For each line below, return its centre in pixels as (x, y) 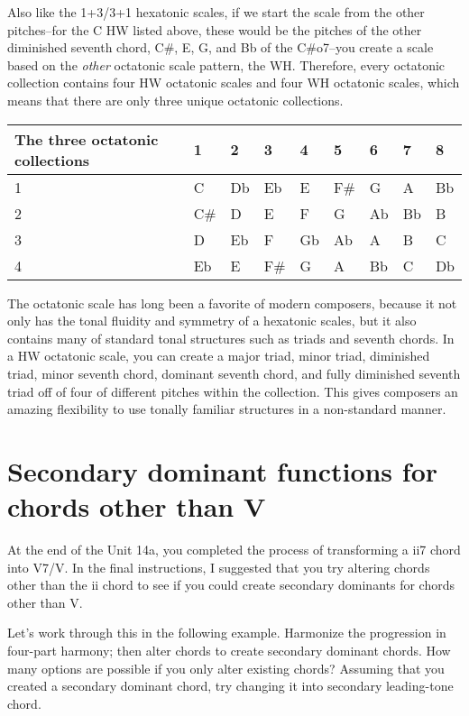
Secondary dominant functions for (223, 470)
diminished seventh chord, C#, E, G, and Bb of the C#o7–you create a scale (221, 47)
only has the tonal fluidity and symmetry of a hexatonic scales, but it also (212, 321)
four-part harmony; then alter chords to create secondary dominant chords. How (229, 650)
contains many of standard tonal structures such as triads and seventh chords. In (231, 338)
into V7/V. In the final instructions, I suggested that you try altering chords (219, 567)
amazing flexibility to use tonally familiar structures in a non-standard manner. (227, 409)
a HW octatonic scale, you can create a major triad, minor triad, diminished (219, 356)
